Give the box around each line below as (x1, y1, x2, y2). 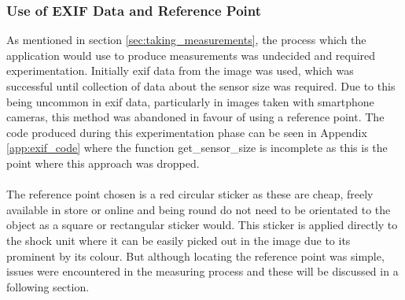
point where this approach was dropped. (6, 154, 200, 171)
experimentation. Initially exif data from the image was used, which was (6, 62, 354, 79)
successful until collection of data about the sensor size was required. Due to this (6, 78, 396, 94)
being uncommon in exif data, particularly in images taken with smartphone (6, 93, 374, 109)
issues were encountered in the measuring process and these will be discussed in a (6, 263, 399, 280)
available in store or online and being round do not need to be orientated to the (6, 201, 391, 217)
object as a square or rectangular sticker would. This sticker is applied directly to (6, 217, 398, 233)
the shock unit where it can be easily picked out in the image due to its (6, 231, 351, 248)
